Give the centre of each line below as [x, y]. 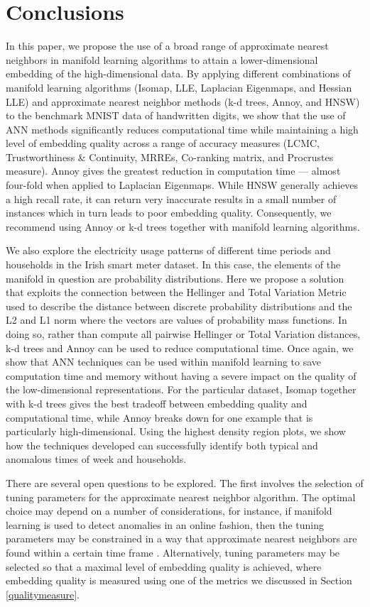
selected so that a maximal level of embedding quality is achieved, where [164, 566]
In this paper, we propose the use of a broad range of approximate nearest [167, 46]
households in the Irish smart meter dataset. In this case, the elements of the [173, 264]
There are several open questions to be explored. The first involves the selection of [185, 482]
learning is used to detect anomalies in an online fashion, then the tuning [165, 524]
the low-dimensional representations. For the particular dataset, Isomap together [181, 389]
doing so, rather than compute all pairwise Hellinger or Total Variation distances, [183, 334]
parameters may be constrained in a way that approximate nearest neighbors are [181, 538]
